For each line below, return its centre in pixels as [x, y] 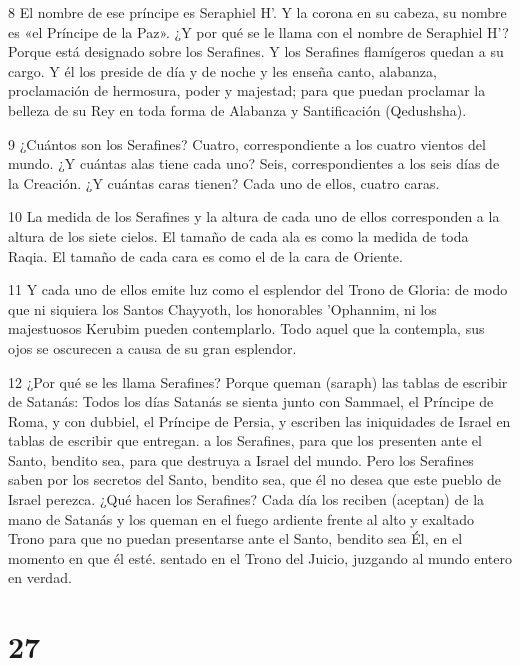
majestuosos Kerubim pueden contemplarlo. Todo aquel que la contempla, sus [246, 328]
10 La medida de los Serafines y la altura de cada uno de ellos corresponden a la [254, 216]
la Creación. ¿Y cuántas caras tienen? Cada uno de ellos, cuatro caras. [224, 182]
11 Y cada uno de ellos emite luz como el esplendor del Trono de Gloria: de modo [258, 289]
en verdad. [40, 577]
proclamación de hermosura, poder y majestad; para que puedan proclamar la [247, 90]
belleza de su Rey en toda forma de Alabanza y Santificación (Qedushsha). [237, 109]
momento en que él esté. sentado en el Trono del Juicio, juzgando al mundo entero [260, 557]
